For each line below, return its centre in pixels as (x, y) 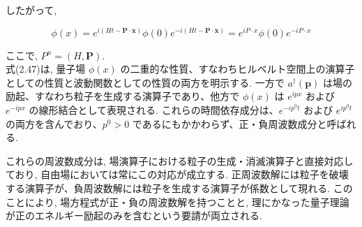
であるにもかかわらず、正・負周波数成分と (229, 123)
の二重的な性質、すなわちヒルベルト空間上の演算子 (237, 69)
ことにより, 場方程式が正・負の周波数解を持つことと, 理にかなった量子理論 (178, 202)
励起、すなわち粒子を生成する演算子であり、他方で (123, 96)
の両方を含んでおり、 (54, 123)
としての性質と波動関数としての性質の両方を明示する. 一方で (145, 82)
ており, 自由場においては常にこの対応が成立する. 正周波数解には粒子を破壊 (177, 174)
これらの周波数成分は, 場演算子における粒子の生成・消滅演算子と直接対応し (180, 160)
